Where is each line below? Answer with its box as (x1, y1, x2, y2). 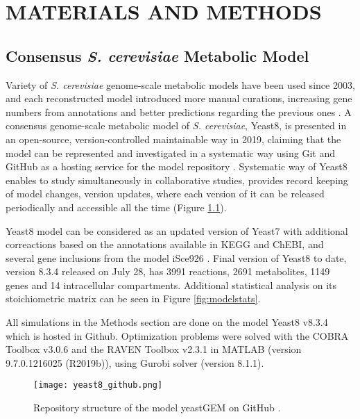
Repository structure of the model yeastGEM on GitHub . (33, 400, 281, 415)
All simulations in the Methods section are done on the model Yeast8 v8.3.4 (6, 315, 328, 329)
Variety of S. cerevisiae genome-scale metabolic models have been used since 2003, (6, 77, 355, 92)
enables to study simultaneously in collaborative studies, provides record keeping (6, 172, 348, 187)
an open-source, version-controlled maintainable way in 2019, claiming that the (6, 131, 341, 146)
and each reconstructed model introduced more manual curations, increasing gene (6, 91, 352, 106)
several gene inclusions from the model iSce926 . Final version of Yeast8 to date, (6, 250, 347, 265)
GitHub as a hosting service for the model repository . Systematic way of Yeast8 (6, 159, 348, 174)
